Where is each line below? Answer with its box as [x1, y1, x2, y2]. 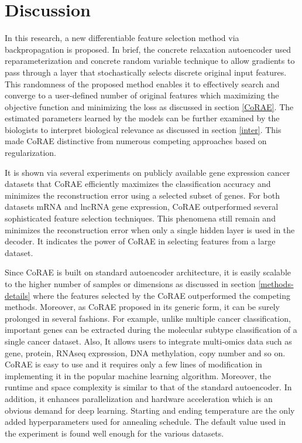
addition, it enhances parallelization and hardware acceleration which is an [5, 392, 273, 404]
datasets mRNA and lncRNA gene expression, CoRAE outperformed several [5, 200, 279, 213]
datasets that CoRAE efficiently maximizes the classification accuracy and [5, 178, 271, 190]
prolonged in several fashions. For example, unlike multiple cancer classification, [5, 312, 291, 324]
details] [5, 289, 30, 301]
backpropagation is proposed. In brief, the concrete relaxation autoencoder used [5, 43, 291, 55]
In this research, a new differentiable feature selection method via [5, 32, 239, 44]
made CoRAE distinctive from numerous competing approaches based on [5, 135, 267, 147]
